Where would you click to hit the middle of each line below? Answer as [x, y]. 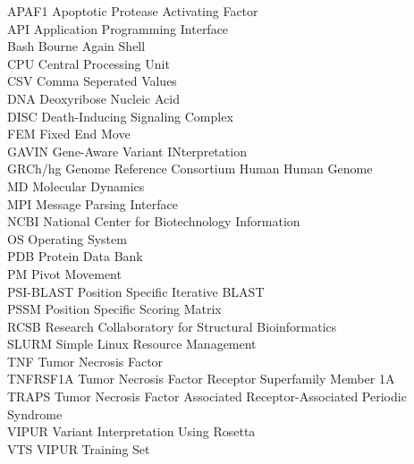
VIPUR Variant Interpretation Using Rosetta [131, 431]
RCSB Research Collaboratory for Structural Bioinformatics [172, 326]
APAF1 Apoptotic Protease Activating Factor [133, 11]
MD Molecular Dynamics [76, 186]
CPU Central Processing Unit [89, 63]
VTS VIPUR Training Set [79, 448]
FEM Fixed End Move [69, 134]
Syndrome [35, 413]
